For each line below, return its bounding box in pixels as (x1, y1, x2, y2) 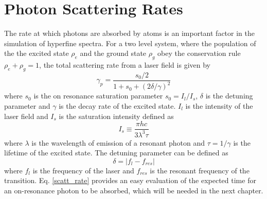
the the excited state (4, 48, 69, 58)
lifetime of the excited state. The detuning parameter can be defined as (4, 147, 228, 158)
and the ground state (80, 48, 147, 58)
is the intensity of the (185, 100, 253, 111)
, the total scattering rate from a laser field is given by (39, 59, 210, 70)
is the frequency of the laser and (32, 165, 134, 175)
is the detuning (205, 90, 253, 101)
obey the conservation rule (157, 48, 241, 58)
